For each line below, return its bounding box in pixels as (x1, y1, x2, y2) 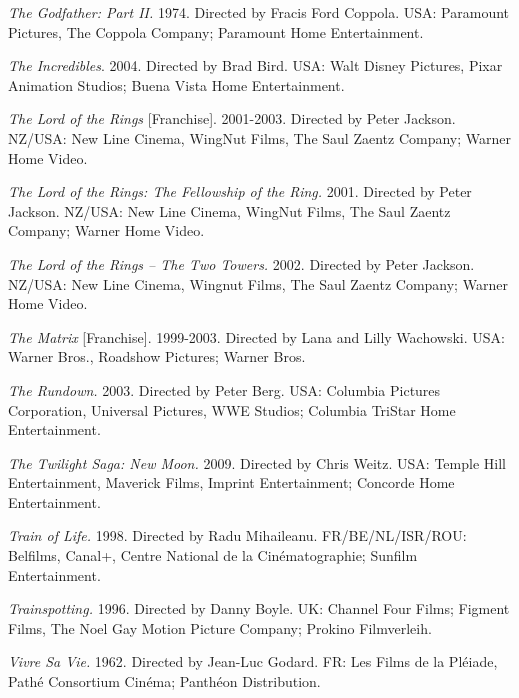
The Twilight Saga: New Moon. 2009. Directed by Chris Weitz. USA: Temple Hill (8, 452, 506, 473)
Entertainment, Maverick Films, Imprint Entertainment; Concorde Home (8, 472, 455, 493)
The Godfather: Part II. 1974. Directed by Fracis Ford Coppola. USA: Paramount (8, 2, 510, 22)
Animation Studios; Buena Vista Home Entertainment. (8, 74, 345, 95)
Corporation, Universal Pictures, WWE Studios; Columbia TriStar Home (8, 399, 456, 420)
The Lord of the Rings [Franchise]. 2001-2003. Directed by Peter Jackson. (8, 108, 456, 129)
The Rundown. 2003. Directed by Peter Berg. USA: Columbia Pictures (8, 379, 441, 400)
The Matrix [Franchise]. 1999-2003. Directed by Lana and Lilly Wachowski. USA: (8, 326, 505, 347)
